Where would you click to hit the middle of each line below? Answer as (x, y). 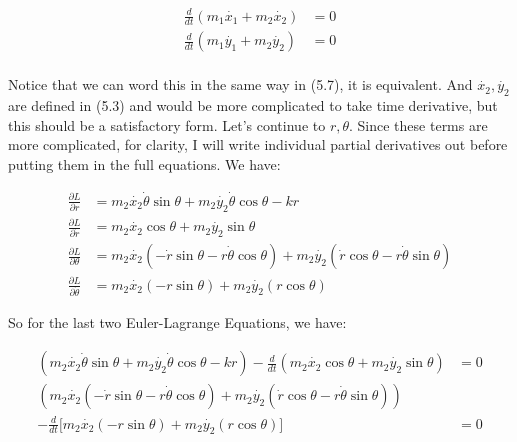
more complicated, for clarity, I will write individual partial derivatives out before (258, 144)
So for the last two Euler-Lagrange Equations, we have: (177, 322)
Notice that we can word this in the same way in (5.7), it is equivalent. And (240, 84)
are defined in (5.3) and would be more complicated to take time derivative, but (253, 105)
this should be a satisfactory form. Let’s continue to (167, 124)
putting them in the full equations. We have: (144, 164)
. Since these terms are (418, 124)
